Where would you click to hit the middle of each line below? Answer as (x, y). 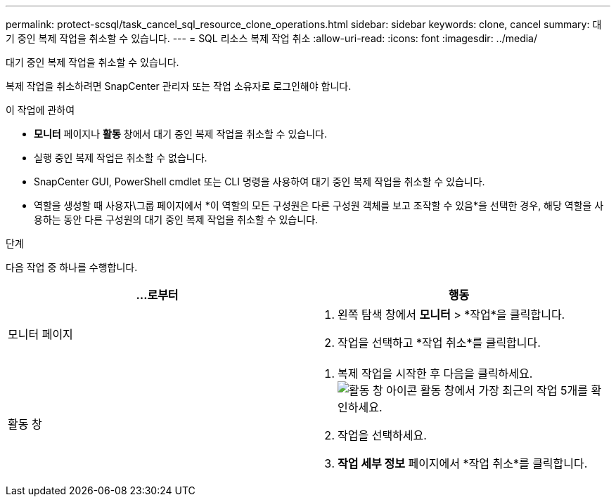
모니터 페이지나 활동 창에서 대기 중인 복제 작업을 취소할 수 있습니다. (180, 134)
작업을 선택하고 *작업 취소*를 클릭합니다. (439, 343)
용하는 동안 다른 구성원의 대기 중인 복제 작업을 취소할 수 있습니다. (176, 219)
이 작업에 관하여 (40, 110)
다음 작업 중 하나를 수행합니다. (72, 267)
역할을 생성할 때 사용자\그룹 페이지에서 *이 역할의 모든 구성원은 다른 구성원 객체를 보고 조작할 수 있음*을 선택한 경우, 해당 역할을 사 (319, 205)
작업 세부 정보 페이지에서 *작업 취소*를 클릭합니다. (463, 463)
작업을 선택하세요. (382, 435)
